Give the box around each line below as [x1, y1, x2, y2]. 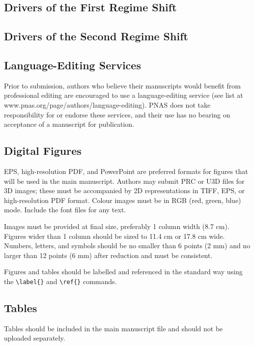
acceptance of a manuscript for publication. [4, 119, 135, 129]
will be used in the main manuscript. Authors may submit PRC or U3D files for [4, 175, 245, 186]
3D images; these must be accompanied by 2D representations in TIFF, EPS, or [4, 185, 245, 196]
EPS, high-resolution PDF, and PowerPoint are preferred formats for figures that [4, 166, 248, 176]
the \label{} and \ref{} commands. [4, 276, 117, 286]
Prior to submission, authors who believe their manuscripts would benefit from [4, 80, 241, 90]
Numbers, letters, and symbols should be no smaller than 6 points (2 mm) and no [4, 240, 251, 251]
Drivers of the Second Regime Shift [4, 29, 188, 44]
